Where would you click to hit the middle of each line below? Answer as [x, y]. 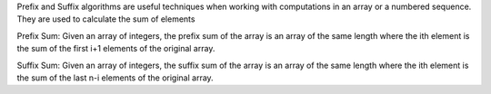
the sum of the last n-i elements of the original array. [115, 78]
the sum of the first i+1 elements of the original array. [116, 49]
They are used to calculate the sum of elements [106, 19]
